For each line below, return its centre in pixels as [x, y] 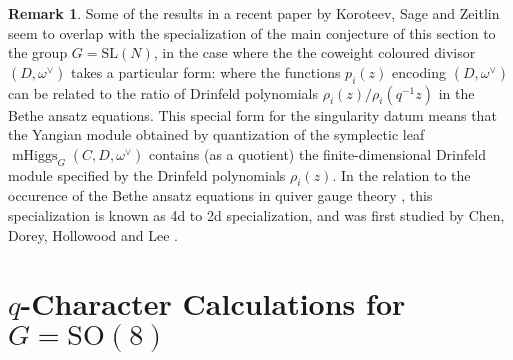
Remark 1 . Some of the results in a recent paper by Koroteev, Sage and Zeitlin [254, 13]
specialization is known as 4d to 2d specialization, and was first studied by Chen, [256, 214]
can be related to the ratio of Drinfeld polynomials [163, 92]
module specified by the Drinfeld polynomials [147, 174]
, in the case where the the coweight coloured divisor [314, 52]
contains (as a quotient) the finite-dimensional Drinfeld [317, 153]
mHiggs [34, 155]
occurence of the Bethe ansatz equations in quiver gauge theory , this [220, 195]
